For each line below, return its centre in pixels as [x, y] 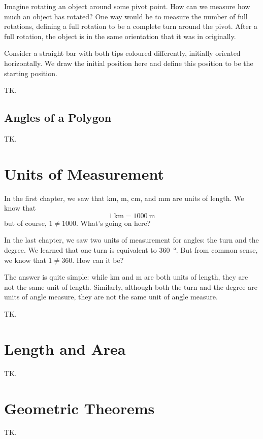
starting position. [31, 73]
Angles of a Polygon [58, 117]
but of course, [25, 223]
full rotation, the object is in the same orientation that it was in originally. [120, 36]
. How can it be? [98, 260]
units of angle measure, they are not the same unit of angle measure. [111, 297]
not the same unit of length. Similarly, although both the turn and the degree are [131, 286]
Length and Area [65, 348]
